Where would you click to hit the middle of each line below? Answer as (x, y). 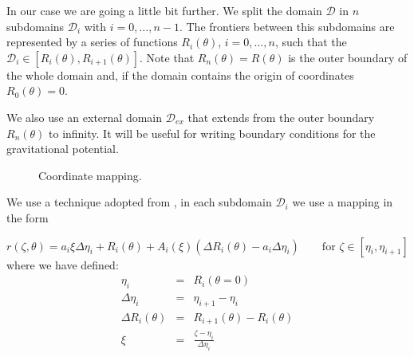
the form (28, 217)
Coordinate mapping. (90, 175)
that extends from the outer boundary (281, 117)
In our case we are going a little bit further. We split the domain (164, 10)
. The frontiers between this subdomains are (287, 26)
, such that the (311, 42)
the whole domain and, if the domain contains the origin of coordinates (180, 75)
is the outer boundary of (348, 57)
